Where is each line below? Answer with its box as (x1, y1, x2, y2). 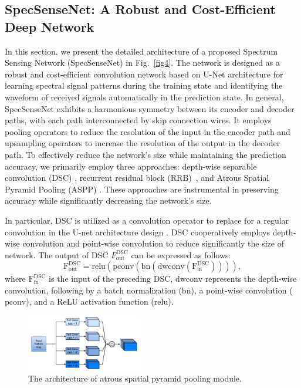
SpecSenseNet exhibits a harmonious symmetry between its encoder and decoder (5, 102, 295, 114)
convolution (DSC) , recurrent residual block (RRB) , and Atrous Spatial (5, 171, 269, 184)
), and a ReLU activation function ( (26, 295, 154, 308)
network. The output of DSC (5, 248, 109, 261)
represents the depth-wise (205, 272, 297, 285)
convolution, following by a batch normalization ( (5, 284, 182, 296)
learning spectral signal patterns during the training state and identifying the (5, 79, 283, 92)
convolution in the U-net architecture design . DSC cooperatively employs (5, 225, 270, 238)
